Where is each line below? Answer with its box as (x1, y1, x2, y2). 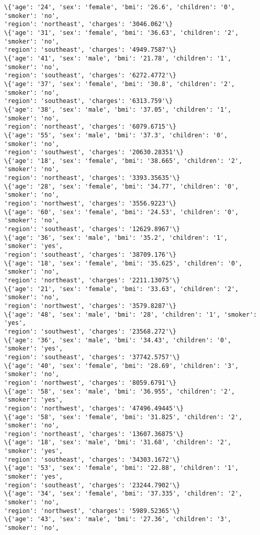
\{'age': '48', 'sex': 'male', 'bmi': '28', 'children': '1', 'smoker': (4, 311, 257, 318)
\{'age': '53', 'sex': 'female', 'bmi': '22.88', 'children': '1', (4, 464, 239, 472)
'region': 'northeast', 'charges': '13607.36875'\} (4, 430, 184, 438)
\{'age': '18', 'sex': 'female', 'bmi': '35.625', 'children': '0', (4, 259, 243, 267)
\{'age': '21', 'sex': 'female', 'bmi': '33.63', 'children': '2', (4, 285, 239, 293)
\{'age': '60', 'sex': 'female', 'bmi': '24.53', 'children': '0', (4, 208, 239, 216)
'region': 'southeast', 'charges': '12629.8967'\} (4, 225, 180, 233)
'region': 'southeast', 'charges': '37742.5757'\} (4, 353, 180, 361)
